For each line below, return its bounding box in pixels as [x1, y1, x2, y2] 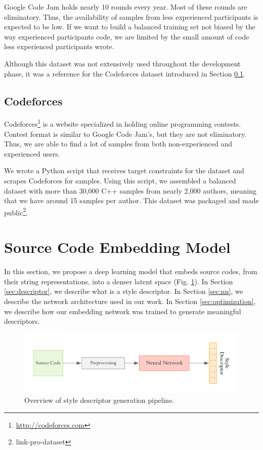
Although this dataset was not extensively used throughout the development [4, 58, 241, 68]
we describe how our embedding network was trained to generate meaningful [4, 306, 241, 316]
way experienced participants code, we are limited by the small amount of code [4, 31, 249, 42]
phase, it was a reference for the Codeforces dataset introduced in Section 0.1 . [4, 68, 245, 79]
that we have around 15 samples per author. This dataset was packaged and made [4, 195, 259, 206]
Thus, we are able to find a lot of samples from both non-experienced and [4, 138, 233, 149]
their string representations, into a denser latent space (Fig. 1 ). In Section [4, 276, 233, 286]
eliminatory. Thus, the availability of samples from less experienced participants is [4, 11, 258, 22]
